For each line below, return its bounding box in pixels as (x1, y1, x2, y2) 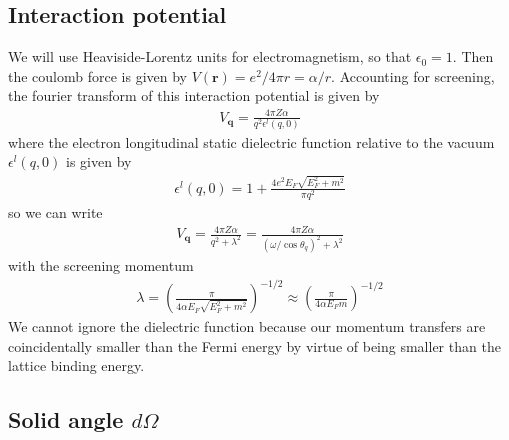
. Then (452, 46, 494, 67)
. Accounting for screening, (331, 65, 495, 86)
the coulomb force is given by (8, 65, 187, 86)
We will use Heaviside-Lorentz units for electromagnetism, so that (8, 46, 412, 67)
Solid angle (8, 404, 124, 435)
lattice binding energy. (8, 355, 145, 376)
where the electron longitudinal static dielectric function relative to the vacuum (8, 131, 495, 152)
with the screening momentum (8, 254, 194, 275)
